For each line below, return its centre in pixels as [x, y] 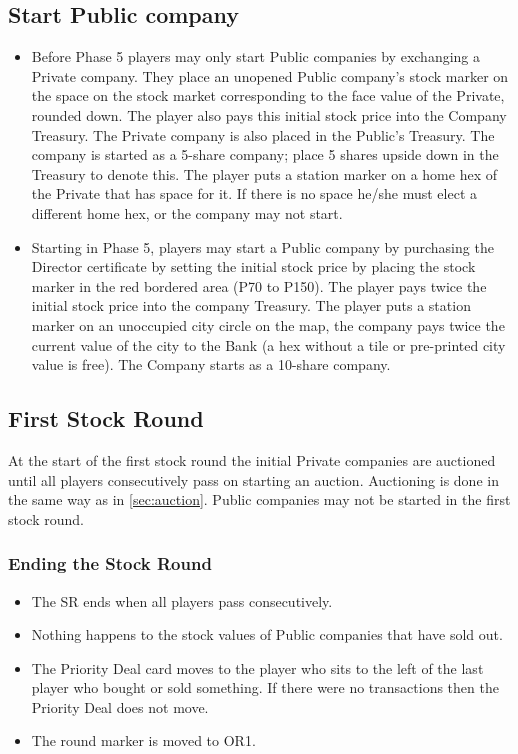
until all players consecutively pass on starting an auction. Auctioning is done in [253, 479]
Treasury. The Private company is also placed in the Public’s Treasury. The [263, 134]
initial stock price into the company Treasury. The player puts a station [251, 305]
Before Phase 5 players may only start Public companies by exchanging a [256, 56]
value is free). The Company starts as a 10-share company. [211, 364]
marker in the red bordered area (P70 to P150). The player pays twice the [259, 285]
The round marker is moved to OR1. [143, 740]
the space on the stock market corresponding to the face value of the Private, [268, 95]
